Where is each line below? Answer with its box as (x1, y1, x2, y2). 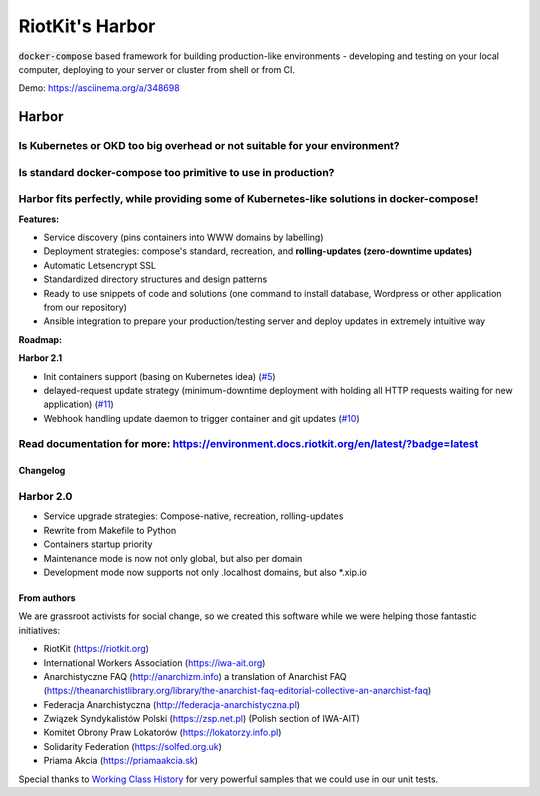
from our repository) (43, 301, 127, 313)
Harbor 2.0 (18, 490, 73, 504)
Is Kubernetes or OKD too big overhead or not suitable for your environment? (18, 139, 400, 153)
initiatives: (18, 624, 61, 636)
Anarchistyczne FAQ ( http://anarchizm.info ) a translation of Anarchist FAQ (43, 670, 347, 682)
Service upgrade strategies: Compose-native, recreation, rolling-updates (43, 510, 344, 522)
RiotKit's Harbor (18, 15, 156, 37)
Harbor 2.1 (18, 352, 63, 364)
